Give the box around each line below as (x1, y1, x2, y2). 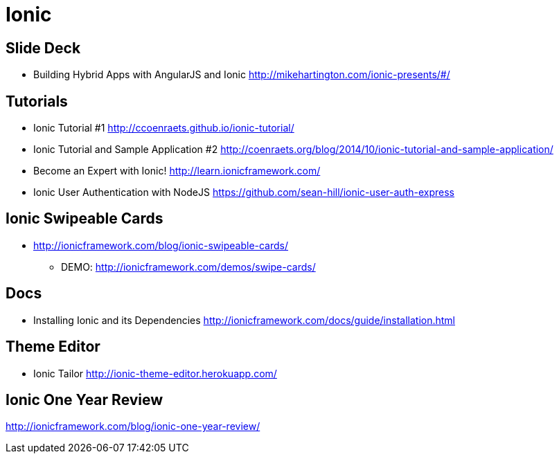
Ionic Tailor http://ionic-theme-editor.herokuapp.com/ (33, 367, 277, 379)
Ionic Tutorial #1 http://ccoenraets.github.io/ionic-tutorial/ (33, 122, 294, 134)
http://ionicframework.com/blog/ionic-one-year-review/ (6, 420, 260, 433)
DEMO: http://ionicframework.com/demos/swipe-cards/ (61, 260, 316, 273)
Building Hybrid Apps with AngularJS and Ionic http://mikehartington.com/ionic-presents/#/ (33, 69, 450, 81)
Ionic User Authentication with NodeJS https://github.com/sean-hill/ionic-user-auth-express (33, 186, 454, 199)
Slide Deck (6, 39, 81, 57)
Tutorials (6, 92, 68, 110)
